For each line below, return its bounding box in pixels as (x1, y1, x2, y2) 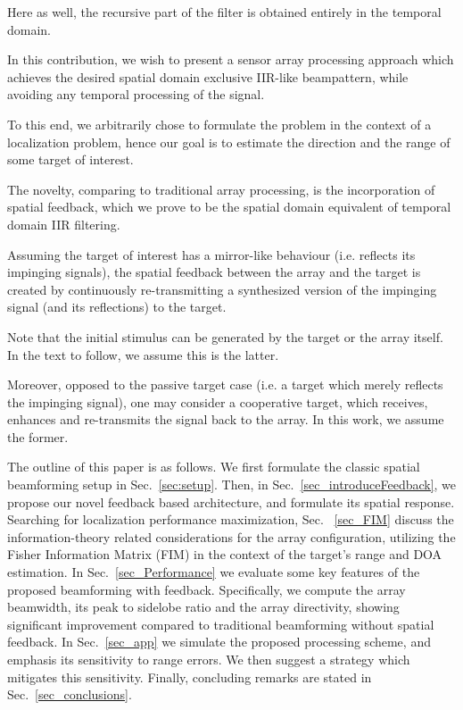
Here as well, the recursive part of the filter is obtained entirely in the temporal (7, 3, 442, 21)
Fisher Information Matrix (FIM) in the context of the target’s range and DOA (7, 545, 442, 564)
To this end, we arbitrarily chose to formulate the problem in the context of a (7, 114, 432, 133)
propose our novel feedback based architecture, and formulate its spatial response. (7, 492, 455, 511)
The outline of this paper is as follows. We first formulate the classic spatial (7, 457, 420, 476)
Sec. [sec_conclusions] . (7, 685, 132, 704)
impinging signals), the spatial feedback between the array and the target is (7, 263, 421, 281)
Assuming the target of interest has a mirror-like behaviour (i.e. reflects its (7, 245, 416, 263)
